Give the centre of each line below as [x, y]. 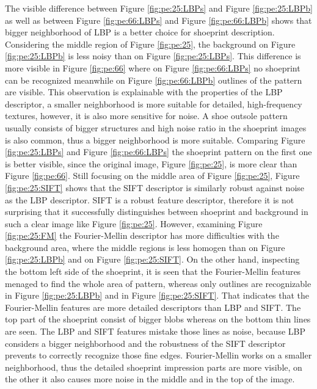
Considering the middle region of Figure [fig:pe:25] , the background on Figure [150, 44]
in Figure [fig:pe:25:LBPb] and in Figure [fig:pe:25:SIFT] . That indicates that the [157, 295]
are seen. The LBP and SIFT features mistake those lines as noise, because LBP [155, 331]
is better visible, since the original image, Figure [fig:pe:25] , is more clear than [151, 163]
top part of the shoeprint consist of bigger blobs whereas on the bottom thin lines [158, 319]
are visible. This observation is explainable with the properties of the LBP [144, 92]
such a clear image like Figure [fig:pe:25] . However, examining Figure [134, 223]
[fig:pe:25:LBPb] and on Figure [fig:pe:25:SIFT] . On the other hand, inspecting [152, 259]
